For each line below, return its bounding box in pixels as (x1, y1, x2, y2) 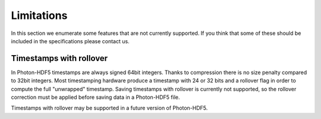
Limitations (11, 9, 68, 22)
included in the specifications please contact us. (11, 37, 130, 44)
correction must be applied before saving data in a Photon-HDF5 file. (11, 94, 180, 101)
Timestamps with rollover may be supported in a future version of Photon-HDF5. (11, 104, 208, 112)
